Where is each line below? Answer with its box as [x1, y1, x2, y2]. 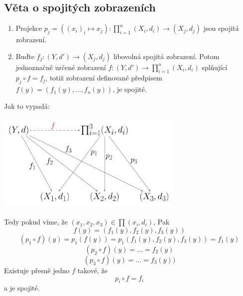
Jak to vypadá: [4, 100, 50, 111]
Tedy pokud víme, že [4, 217, 68, 227]
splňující [202, 62, 228, 72]
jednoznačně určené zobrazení [15, 62, 106, 72]
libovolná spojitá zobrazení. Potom [113, 51, 220, 61]
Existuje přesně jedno [4, 265, 70, 275]
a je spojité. [4, 283, 40, 293]
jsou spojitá [203, 23, 239, 33]
